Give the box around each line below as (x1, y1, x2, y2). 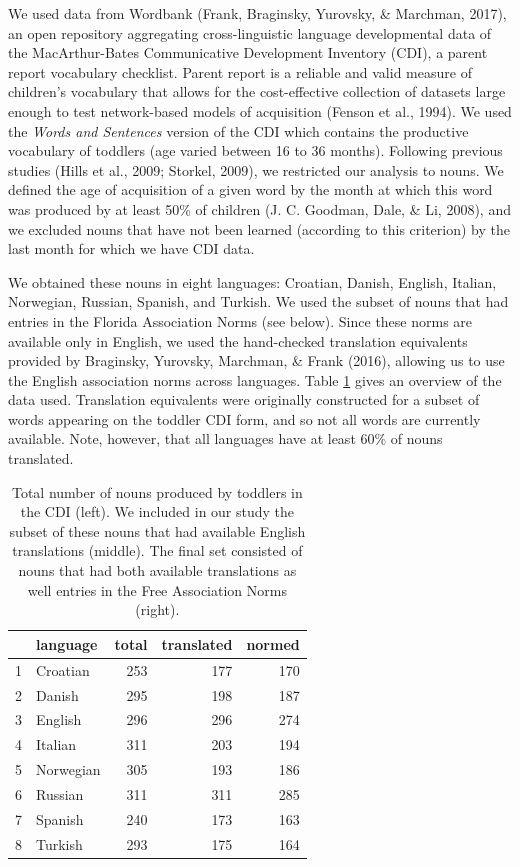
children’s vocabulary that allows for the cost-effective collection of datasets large (8, 81, 506, 102)
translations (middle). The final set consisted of (12, 540, 303, 561)
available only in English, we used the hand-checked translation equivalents (8, 330, 468, 351)
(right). (135, 599, 180, 620)
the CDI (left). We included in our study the (20, 501, 295, 522)
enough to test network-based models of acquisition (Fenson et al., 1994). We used (8, 100, 512, 121)
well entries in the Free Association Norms (27, 579, 287, 600)
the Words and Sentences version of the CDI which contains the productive (8, 120, 469, 141)
